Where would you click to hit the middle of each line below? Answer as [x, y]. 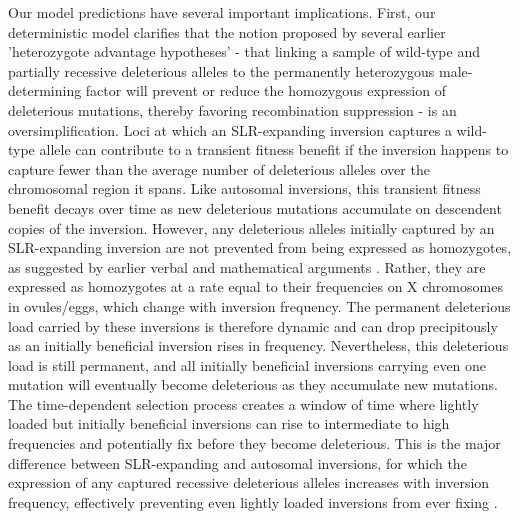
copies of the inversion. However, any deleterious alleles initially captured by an [251, 227]
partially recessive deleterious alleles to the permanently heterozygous [221, 70]
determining [45, 90]
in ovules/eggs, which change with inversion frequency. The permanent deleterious [259, 305]
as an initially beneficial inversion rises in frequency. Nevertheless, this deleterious [258, 345]
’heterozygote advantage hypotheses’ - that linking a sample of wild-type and [244, 51]
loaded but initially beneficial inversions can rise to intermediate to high [229, 423]
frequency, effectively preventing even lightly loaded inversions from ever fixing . [253, 501]
